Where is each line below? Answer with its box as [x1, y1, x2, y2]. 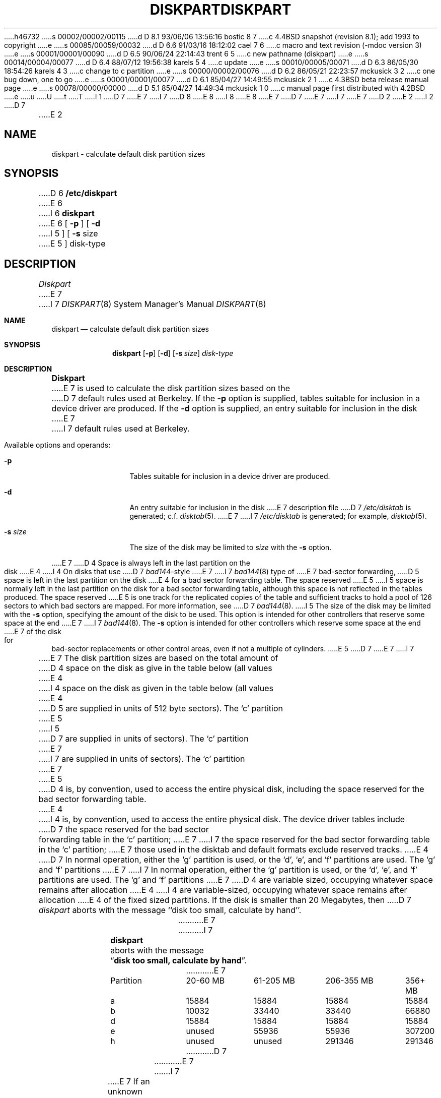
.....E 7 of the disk [4, 627, 61, 636]
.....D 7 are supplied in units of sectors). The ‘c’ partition [38, 734, 249, 744]
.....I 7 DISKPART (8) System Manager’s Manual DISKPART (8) [38, 299, 266, 310]
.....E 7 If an [107, 1076, 150, 1087]
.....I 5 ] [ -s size [38, 228, 98, 239]
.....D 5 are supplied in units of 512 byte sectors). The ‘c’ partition [38, 703, 283, 714]
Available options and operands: [4, 441, 111, 450]
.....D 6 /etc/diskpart [38, 188, 117, 199]
